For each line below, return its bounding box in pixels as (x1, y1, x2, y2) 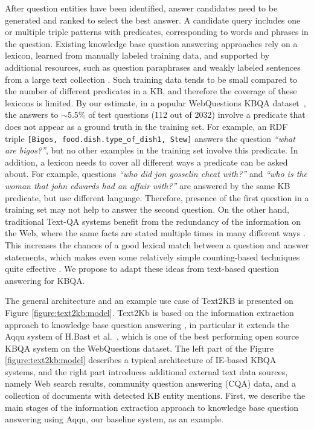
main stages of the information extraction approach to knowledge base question (5, 401, 299, 413)
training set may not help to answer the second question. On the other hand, (5, 203, 289, 216)
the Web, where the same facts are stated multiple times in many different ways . (5, 227, 306, 239)
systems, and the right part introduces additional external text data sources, (5, 365, 288, 378)
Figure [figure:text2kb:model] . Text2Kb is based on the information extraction (5, 306, 294, 318)
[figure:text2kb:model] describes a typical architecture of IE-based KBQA (5, 353, 277, 366)
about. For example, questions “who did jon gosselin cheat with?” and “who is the (5, 167, 307, 180)
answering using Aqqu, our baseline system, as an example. (5, 413, 223, 425)
